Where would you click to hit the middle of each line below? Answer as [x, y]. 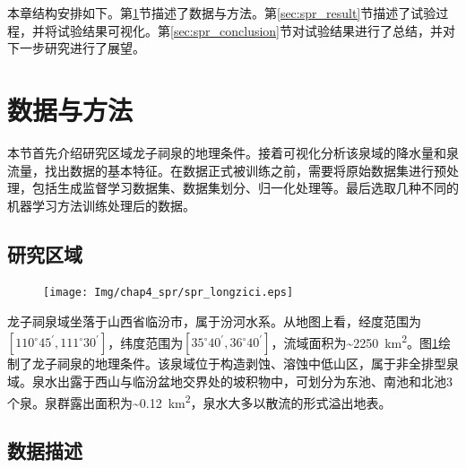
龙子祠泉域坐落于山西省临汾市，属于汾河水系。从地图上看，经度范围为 [214, 321]
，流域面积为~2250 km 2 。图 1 [355, 341]
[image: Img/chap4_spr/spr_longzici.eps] [168, 293]
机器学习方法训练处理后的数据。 [101, 205]
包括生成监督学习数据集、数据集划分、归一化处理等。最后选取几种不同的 [245, 188]
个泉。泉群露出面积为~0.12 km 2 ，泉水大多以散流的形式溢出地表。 [199, 401]
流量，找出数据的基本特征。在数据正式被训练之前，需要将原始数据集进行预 [227, 170]
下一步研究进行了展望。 [76, 48]
